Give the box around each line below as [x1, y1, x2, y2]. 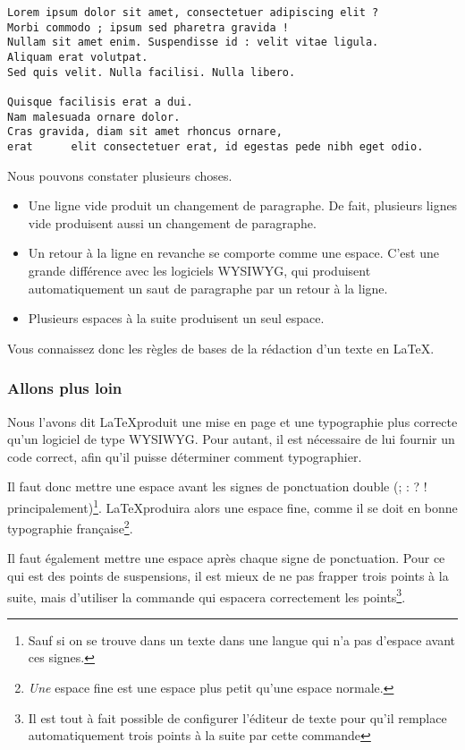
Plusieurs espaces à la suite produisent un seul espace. [28, 309, 325, 328]
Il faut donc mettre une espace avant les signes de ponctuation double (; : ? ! [7, 477, 427, 496]
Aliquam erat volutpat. [7, 50, 148, 64]
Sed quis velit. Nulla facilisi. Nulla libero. [7, 65, 296, 79]
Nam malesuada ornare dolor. [7, 110, 181, 124]
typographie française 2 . [7, 516, 133, 537]
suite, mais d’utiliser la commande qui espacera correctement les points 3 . [7, 584, 406, 606]
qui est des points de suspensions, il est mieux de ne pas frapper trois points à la [7, 567, 449, 584]
